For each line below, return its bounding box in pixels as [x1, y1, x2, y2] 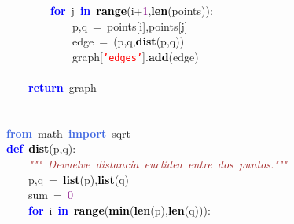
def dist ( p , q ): [6, 140, 76, 157]
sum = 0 [28, 186, 73, 203]
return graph [28, 79, 97, 96]
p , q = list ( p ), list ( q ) [28, 171, 130, 187]
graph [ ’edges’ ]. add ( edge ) [72, 48, 199, 64]
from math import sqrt [6, 125, 130, 141]
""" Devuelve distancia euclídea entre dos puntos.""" [28, 156, 288, 172]
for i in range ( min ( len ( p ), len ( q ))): [28, 201, 211, 218]
